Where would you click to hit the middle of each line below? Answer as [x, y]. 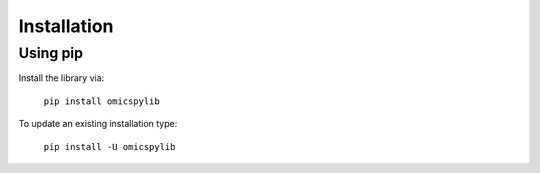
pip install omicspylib [101, 101]
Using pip [51, 53]
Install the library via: [61, 78]
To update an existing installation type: [98, 124]
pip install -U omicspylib [109, 146]
